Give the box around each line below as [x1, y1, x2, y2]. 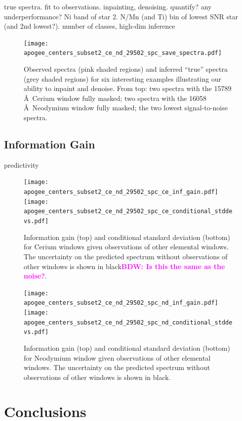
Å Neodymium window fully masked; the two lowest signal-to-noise [24, 102, 228, 113]
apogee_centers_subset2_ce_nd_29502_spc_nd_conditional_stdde [24, 319, 233, 326]
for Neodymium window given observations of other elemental [24, 352, 211, 363]
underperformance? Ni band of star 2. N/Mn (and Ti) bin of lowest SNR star [4, 11, 238, 21]
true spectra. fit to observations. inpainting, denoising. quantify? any [4, 1, 212, 11]
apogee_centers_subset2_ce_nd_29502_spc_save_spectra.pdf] [24, 49, 222, 57]
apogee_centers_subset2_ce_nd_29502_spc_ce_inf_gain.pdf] [24, 188, 218, 196]
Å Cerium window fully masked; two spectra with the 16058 [24, 93, 207, 103]
